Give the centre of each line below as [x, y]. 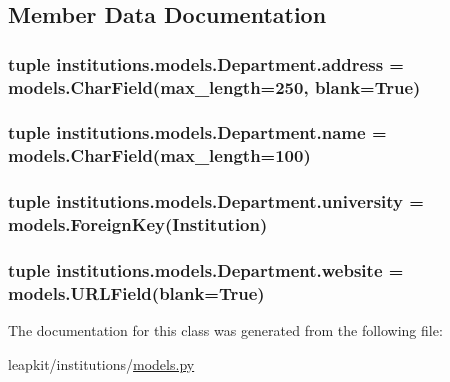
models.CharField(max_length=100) [159, 155]
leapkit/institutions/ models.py [101, 363]
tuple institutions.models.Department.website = [206, 270]
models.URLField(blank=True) [136, 292]
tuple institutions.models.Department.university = [216, 201]
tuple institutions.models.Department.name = [197, 132]
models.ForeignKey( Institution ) [138, 224]
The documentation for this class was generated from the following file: [225, 330]
